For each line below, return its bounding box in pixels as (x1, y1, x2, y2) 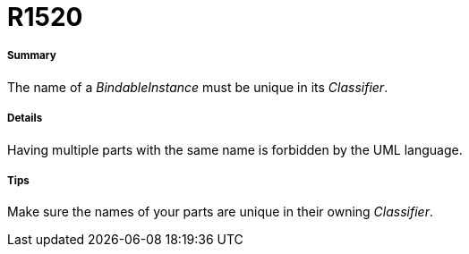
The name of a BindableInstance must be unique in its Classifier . (7, 79, 388, 95)
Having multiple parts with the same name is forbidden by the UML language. (7, 141, 463, 157)
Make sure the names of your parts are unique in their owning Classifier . (7, 204, 433, 220)
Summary (7, 49, 56, 63)
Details (7, 112, 43, 125)
